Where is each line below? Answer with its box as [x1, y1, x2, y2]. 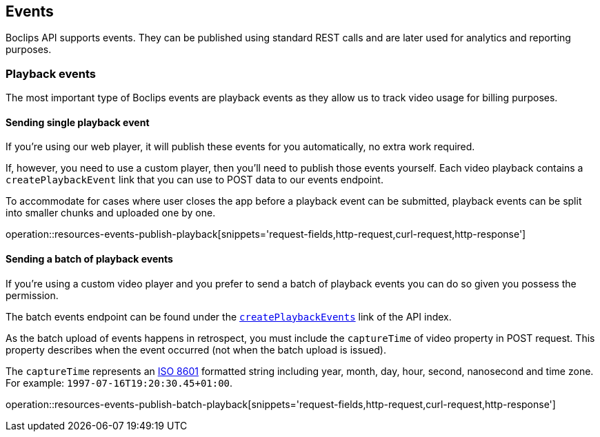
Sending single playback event [6, 116, 150, 128]
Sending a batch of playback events [6, 253, 173, 265]
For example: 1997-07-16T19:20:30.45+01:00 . [6, 376, 233, 389]
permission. [6, 289, 59, 301]
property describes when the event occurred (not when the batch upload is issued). [6, 343, 387, 356]
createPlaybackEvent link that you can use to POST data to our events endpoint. [6, 174, 383, 186]
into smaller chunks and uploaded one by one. [6, 207, 216, 219]
